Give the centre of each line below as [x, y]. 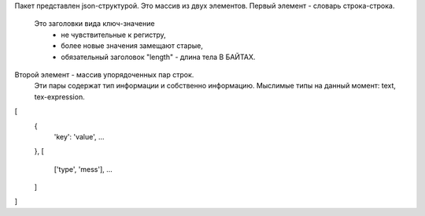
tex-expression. [60, 97]
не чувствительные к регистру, [114, 35]
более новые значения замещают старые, [132, 46]
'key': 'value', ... [79, 136]
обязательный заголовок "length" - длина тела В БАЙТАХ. [158, 57]
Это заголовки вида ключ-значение [94, 24]
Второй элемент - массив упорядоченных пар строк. [104, 74]
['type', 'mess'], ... [83, 169]
